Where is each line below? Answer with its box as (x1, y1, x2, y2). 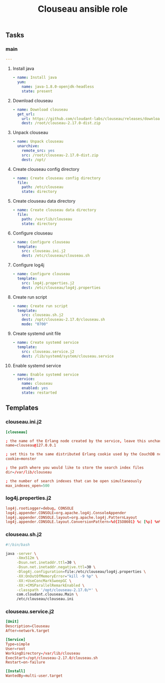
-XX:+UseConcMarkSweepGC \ (16, 578, 71, 583)
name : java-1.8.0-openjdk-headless (22, 84, 94, 89)
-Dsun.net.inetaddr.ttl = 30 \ (16, 560, 76, 565)
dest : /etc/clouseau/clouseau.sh (22, 253, 90, 258)
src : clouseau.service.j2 (22, 349, 75, 354)
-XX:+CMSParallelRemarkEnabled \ (16, 583, 85, 588)
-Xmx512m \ (16, 556, 39, 561)
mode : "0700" (22, 322, 48, 327)
